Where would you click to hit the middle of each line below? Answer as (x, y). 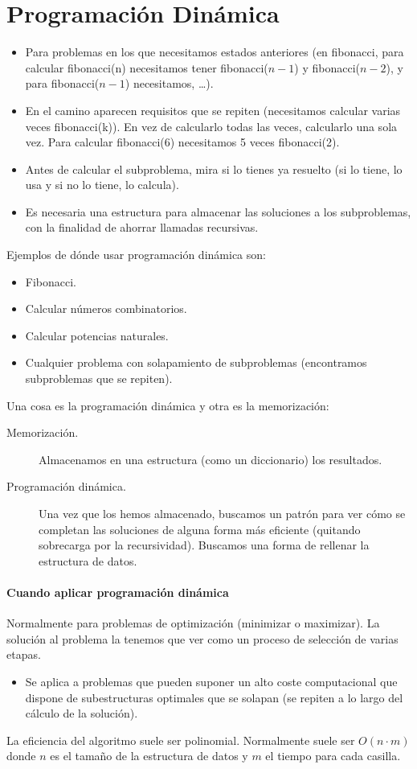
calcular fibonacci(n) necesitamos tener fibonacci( (147, 67)
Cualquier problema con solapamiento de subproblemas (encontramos (196, 362)
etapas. (24, 654)
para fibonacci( (62, 83)
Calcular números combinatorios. (106, 308)
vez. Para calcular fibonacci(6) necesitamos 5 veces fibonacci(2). (182, 142)
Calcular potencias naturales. (97, 335)
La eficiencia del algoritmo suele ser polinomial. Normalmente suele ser (181, 740)
